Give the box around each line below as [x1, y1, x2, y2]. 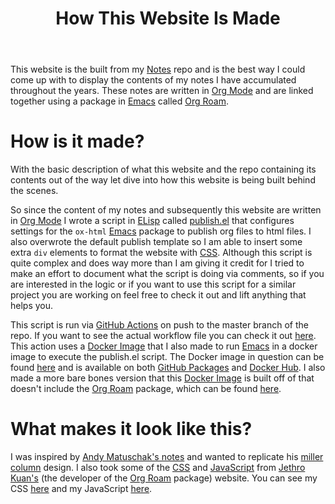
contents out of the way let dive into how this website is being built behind [10, 174, 316, 186]
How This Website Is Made [55, 7, 281, 30]
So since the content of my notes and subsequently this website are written [10, 204, 322, 216]
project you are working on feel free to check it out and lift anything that [10, 289, 307, 301]
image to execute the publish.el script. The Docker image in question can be [10, 351, 325, 363]
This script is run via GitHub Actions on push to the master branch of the [10, 319, 309, 331]
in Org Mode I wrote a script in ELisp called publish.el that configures [10, 215, 295, 227]
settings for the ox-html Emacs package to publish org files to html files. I [10, 225, 312, 237]
